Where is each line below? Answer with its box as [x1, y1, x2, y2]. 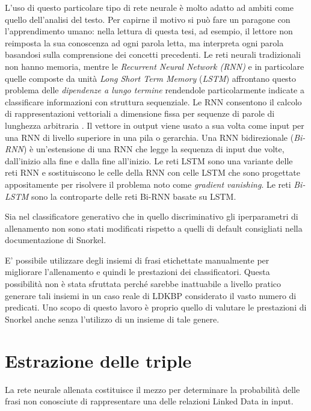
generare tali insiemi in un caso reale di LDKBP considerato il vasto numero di [5, 289, 297, 301]
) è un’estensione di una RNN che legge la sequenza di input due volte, [23, 143, 285, 155]
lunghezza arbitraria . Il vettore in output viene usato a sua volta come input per [5, 119, 304, 131]
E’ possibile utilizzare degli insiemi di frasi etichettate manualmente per [5, 253, 269, 266]
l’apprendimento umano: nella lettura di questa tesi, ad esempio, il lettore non [5, 25, 293, 37]
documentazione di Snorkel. [5, 233, 106, 246]
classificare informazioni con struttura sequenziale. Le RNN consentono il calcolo [5, 95, 302, 108]
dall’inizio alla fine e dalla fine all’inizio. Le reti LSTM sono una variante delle [5, 154, 293, 167]
